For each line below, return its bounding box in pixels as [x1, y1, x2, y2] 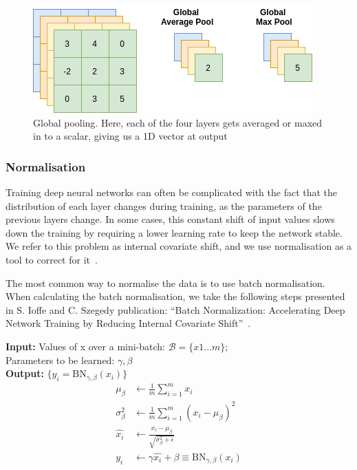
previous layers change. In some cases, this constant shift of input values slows [6, 212, 335, 226]
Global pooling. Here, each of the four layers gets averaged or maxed [33, 115, 323, 129]
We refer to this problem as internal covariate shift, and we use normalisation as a [6, 239, 352, 253]
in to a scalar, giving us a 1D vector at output [33, 129, 228, 143]
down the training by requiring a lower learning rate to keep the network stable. [6, 225, 343, 239]
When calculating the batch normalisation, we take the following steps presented [6, 289, 345, 303]
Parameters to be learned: [6, 352, 115, 367]
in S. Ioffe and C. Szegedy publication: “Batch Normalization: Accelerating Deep [6, 302, 345, 317]
